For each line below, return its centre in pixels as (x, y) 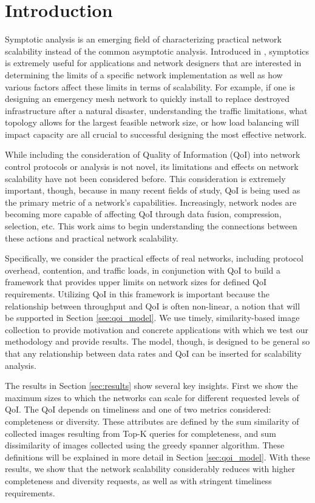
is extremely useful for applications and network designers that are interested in (153, 63)
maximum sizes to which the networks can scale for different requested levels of (152, 397)
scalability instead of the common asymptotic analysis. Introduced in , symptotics (157, 51)
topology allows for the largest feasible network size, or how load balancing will (152, 122)
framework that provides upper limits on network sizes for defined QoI (136, 282)
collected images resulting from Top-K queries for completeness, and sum (141, 433)
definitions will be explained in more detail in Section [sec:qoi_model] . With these (157, 457)
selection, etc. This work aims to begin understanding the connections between (151, 226)
